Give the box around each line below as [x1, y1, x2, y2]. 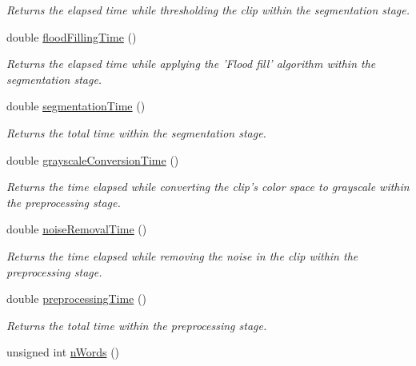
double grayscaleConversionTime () [6, 151, 179, 168]
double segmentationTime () [6, 97, 146, 114]
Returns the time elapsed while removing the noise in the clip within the [6, 247, 358, 264]
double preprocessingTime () [6, 290, 146, 307]
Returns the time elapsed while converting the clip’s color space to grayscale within [6, 178, 410, 195]
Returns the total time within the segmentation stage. [6, 124, 266, 141]
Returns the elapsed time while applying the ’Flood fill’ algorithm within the [6, 55, 376, 72]
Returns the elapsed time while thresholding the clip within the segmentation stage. [6, 2, 410, 18]
